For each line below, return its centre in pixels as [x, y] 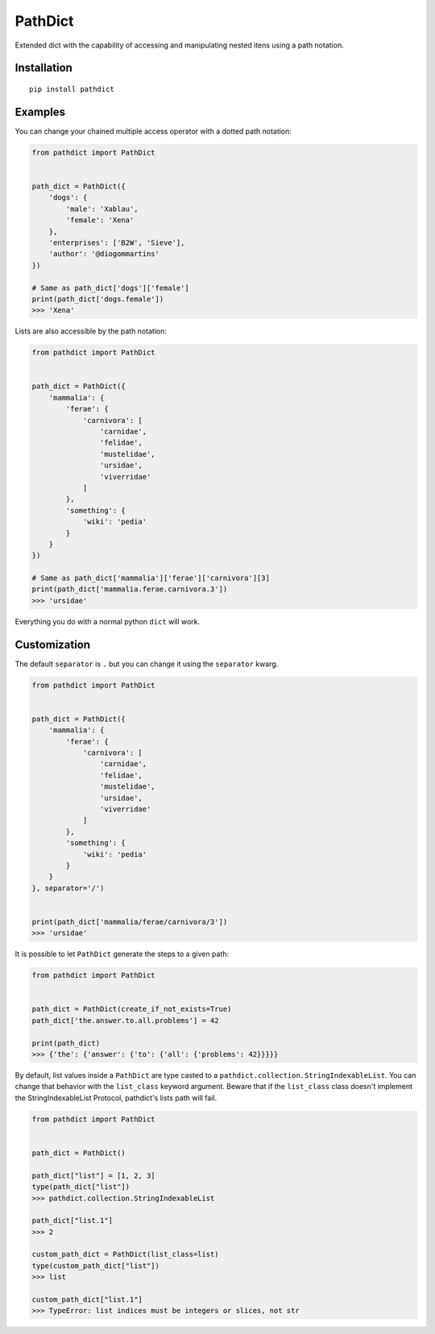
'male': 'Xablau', [102, 209]
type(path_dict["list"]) [81, 1187]
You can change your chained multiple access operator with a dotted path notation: [153, 131]
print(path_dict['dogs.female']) [98, 299]
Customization [53, 644]
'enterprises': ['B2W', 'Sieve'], [117, 242]
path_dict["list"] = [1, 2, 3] [94, 1175]
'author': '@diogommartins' [104, 254]
